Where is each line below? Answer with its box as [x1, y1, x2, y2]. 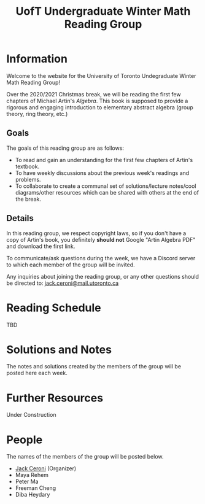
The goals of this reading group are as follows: [6, 144, 125, 152]
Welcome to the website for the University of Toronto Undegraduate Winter [6, 72, 196, 79]
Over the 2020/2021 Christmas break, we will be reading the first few [6, 90, 181, 98]
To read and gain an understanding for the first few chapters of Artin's [15, 156, 193, 163]
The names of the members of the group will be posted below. [6, 453, 164, 460]
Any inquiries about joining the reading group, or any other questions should [6, 273, 199, 280]
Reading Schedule [6, 301, 101, 314]
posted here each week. [6, 370, 68, 377]
